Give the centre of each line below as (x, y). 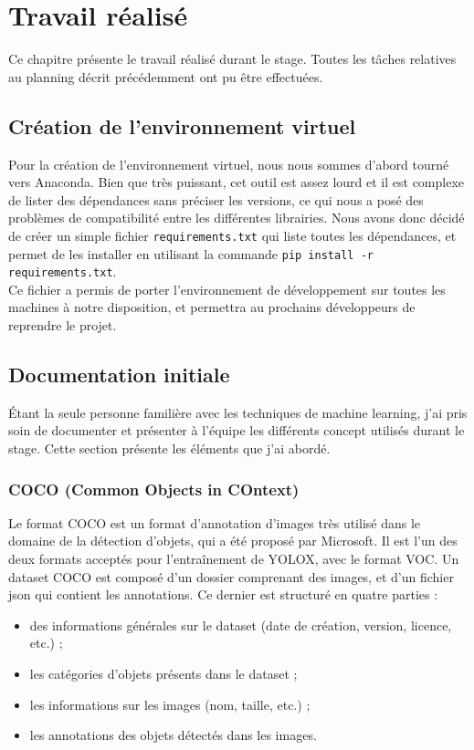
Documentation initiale (119, 375)
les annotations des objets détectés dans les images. (173, 735)
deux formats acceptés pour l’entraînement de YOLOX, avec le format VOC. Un (234, 559)
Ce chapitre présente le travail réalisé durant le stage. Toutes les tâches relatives (232, 59)
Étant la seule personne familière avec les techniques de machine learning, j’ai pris (238, 412)
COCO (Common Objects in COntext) (154, 489)
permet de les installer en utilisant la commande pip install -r (191, 253)
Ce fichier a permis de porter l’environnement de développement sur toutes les (227, 289)
